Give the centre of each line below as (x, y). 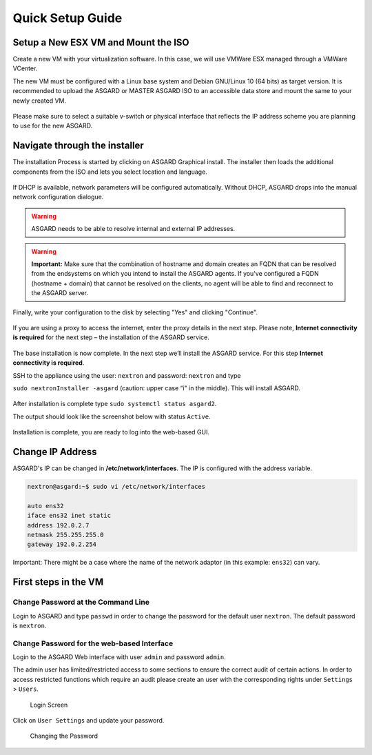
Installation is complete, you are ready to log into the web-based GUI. (111, 432)
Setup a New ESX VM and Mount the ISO (101, 42)
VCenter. (25, 68)
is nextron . (30, 625)
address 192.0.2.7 (58, 525)
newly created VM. (40, 101)
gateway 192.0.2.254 (62, 544)
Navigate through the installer (78, 146)
